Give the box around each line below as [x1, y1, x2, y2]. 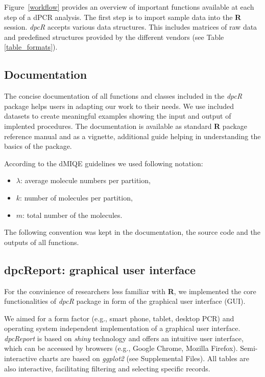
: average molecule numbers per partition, [20, 175, 151, 186]
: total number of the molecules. [22, 209, 123, 220]
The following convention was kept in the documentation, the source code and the [4, 227, 260, 237]
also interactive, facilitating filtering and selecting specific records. [4, 363, 210, 373]
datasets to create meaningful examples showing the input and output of [4, 110, 231, 121]
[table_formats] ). [4, 41, 58, 52]
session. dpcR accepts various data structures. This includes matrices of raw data [4, 21, 257, 32]
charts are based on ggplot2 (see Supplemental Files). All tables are [39, 353, 249, 364]
